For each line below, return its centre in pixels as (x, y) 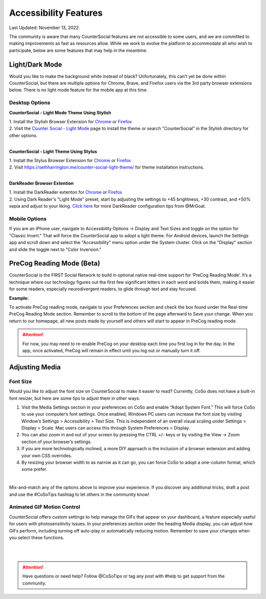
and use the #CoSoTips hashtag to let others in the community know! (79, 494)
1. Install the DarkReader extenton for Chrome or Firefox (66, 192)
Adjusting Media (35, 367)
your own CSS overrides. (47, 456)
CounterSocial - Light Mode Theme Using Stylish (60, 112)
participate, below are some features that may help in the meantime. (78, 50)
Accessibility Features (56, 13)
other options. (23, 135)
